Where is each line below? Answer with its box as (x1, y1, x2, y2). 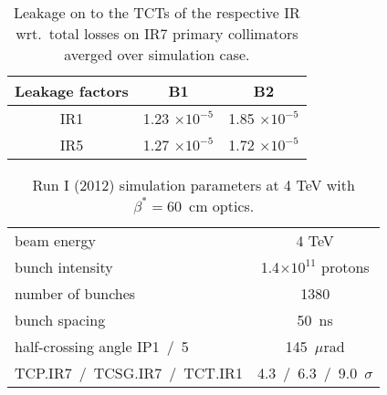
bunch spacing (15, 309, 106, 330)
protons (321, 256, 370, 277)
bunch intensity (15, 256, 113, 277)
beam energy (15, 230, 96, 251)
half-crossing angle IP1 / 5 (15, 336, 189, 357)
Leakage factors (15, 80, 129, 101)
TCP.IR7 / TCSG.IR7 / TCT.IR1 (15, 362, 243, 383)
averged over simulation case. (64, 44, 250, 65)
